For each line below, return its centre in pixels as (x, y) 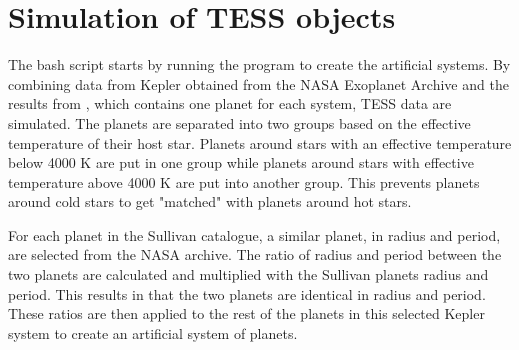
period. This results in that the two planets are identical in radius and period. (247, 293)
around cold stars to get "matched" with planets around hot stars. (210, 201)
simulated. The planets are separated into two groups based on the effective (239, 122)
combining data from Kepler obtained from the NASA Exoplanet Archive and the (258, 83)
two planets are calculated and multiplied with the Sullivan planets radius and (248, 274)
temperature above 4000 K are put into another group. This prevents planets (244, 181)
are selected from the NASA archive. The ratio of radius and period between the (255, 254)
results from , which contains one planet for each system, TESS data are (230, 103)
